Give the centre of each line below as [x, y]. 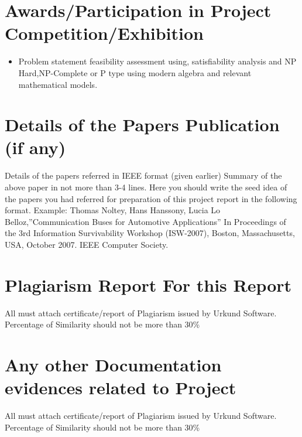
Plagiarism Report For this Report [148, 284]
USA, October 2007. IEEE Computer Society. [87, 244]
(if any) [35, 147]
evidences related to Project [121, 388]
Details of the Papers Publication [142, 124]
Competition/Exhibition [104, 33]
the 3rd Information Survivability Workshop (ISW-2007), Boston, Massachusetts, [150, 233]
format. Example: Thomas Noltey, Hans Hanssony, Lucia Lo [113, 210]
